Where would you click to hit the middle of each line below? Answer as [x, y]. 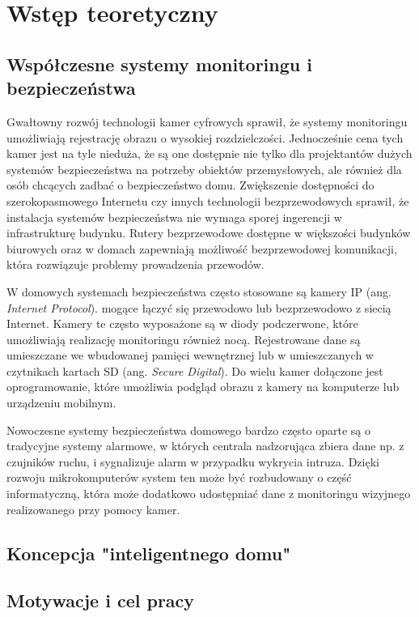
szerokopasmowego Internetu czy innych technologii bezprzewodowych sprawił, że [208, 200]
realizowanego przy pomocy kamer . [93, 509]
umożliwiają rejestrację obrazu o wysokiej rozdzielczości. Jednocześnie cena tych [205, 137]
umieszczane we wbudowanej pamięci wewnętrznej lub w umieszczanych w [190, 355]
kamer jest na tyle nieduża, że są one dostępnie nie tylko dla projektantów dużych [209, 153]
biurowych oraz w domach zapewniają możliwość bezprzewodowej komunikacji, [202, 248]
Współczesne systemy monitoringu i [159, 64]
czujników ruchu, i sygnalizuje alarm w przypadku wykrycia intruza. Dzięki [193, 461]
